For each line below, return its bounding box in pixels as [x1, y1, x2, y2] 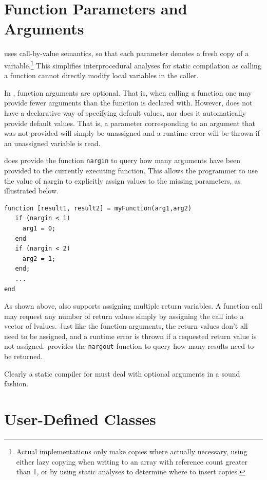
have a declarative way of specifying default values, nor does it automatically [4, 107, 246, 118]
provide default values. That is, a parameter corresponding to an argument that [4, 117, 255, 128]
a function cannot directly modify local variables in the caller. [4, 70, 199, 81]
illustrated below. [4, 185, 59, 196]
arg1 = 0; [22, 224, 56, 232]
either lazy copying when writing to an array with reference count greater [16, 456, 248, 467]
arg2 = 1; [22, 255, 56, 262]
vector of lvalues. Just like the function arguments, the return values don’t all [4, 321, 248, 331]
